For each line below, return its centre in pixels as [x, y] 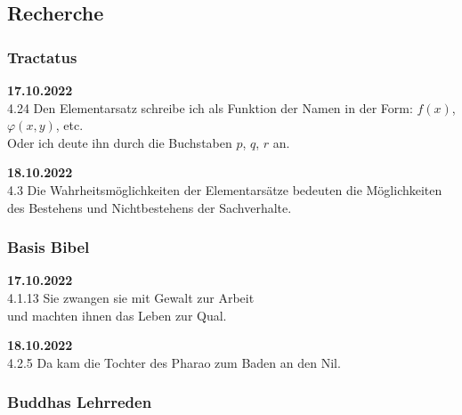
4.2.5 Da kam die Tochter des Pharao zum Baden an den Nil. [174, 362]
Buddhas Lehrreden [80, 402]
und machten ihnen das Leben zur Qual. [117, 315]
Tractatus [42, 57]
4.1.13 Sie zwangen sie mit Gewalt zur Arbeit [131, 297]
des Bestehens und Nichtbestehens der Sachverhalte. [150, 207]
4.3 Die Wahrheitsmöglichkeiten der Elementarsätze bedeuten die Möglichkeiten [225, 189]
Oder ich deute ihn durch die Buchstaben [120, 142]
